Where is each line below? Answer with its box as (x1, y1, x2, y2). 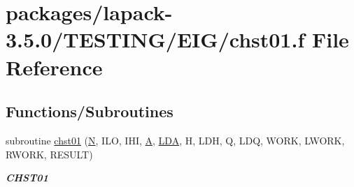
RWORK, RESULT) (6, 147, 93, 161)
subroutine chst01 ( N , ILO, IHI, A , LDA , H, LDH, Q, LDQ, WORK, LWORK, (6, 133, 345, 147)
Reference (6, 52, 103, 81)
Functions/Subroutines (6, 100, 174, 122)
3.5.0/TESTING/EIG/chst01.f (6, 25, 305, 54)
